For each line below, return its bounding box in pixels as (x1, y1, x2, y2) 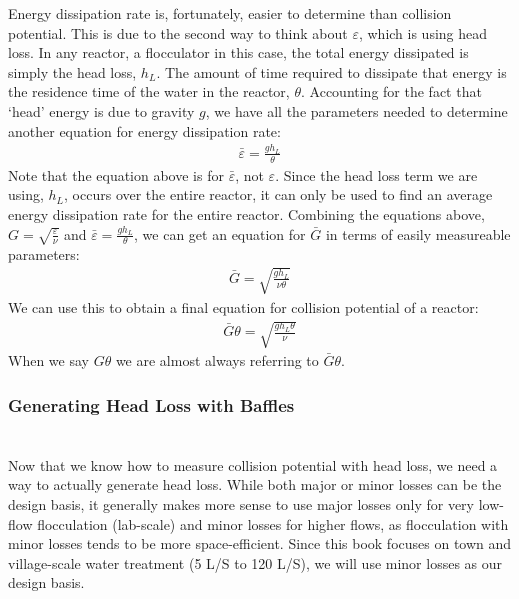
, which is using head (358, 22, 488, 43)
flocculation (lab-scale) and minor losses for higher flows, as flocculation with (37, 513, 509, 534)
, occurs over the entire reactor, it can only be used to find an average (64, 184, 493, 205)
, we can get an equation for (134, 223, 306, 244)
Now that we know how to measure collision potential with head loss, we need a (8, 454, 498, 475)
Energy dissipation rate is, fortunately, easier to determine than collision (8, 3, 452, 23)
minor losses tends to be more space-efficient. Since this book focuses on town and (8, 533, 512, 554)
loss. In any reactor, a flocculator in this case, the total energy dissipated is (8, 42, 469, 63)
